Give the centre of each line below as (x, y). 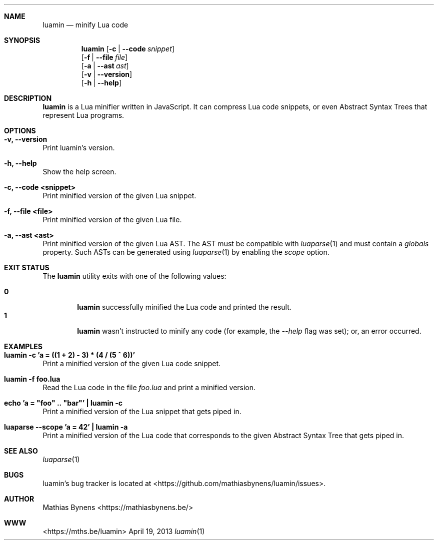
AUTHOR (19, 499)
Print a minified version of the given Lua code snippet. (132, 363)
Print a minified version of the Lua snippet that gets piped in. (142, 411)
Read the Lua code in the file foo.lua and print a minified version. (149, 387)
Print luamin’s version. (79, 148)
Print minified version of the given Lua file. (112, 220)
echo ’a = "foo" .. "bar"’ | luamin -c (63, 403)
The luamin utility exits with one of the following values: (134, 276)
